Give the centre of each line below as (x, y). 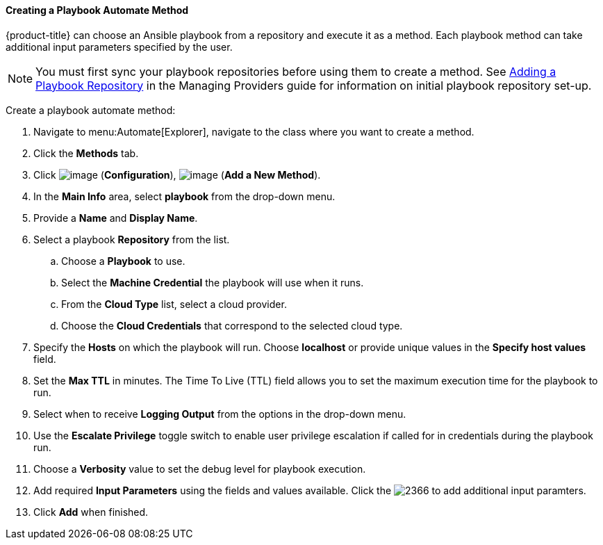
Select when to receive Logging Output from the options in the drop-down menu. (220, 414)
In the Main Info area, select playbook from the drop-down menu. (184, 196)
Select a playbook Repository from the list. (132, 239)
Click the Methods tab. (86, 153)
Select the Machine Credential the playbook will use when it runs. (213, 282)
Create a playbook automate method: (91, 110)
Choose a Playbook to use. (123, 261)
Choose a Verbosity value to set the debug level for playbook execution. (200, 469)
